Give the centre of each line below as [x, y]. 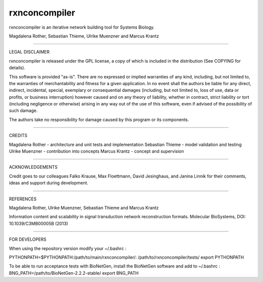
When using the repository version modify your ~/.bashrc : [68, 248]
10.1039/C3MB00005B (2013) [38, 223]
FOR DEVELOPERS [28, 239]
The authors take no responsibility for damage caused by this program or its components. [99, 120]
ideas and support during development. [49, 183]
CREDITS [18, 136]
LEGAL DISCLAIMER [29, 52]
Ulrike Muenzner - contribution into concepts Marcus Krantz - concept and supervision [96, 151]
